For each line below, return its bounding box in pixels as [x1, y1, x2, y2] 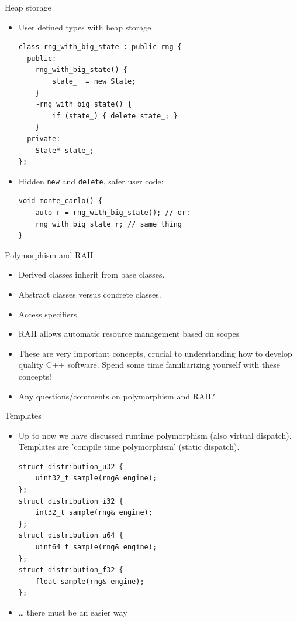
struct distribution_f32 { [18, 566, 123, 575]
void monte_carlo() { [18, 197, 102, 206]
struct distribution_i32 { [18, 497, 123, 505]
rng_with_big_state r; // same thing [35, 220, 182, 228]
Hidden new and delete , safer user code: [18, 175, 164, 187]
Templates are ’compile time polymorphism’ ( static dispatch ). [18, 440, 240, 453]
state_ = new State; [52, 77, 136, 86]
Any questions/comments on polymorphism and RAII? [18, 389, 215, 402]
